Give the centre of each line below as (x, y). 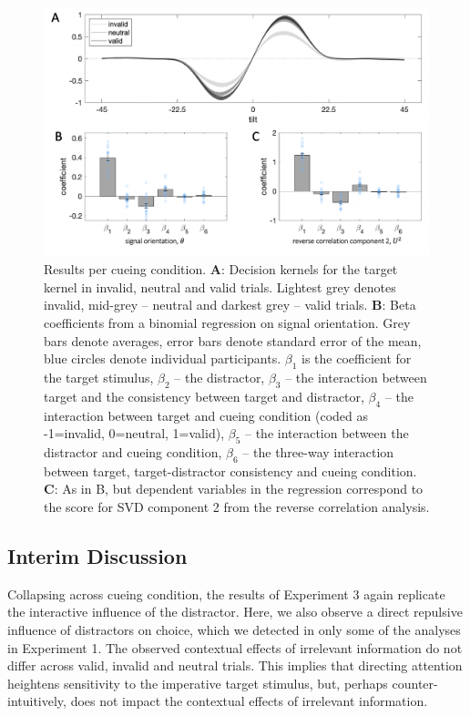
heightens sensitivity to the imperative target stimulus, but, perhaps (198, 683)
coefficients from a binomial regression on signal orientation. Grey (227, 323)
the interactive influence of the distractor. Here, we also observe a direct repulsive (235, 612)
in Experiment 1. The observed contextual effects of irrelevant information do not (235, 647)
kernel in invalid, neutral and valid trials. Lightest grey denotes (220, 286)
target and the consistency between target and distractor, (204, 396)
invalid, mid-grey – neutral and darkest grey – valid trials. (206, 305)
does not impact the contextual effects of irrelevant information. (249, 701)
